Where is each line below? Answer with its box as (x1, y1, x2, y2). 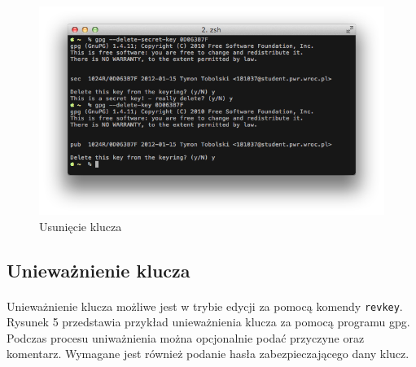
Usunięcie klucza (39, 217, 122, 234)
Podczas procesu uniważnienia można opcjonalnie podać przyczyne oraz (7, 329, 365, 346)
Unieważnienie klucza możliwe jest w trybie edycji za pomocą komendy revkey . (7, 297, 403, 314)
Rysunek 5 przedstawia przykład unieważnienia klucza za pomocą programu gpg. (7, 313, 410, 330)
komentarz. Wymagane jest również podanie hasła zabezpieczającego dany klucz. (7, 345, 409, 362)
